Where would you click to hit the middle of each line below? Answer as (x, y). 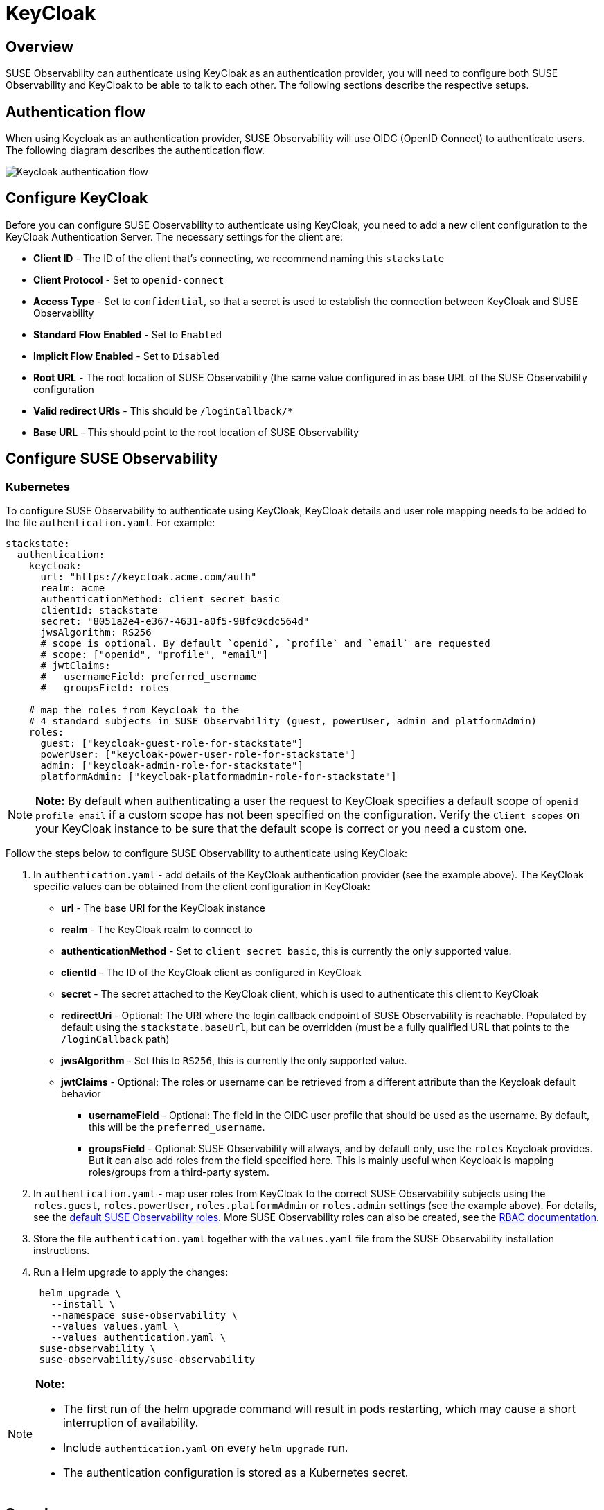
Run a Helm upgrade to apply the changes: (131, 1272)
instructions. (62, 1251)
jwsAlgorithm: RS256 (96, 633)
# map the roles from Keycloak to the (134, 710)
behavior (81, 1094)
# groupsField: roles (105, 688)
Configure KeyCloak (77, 198)
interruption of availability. (131, 1423)
